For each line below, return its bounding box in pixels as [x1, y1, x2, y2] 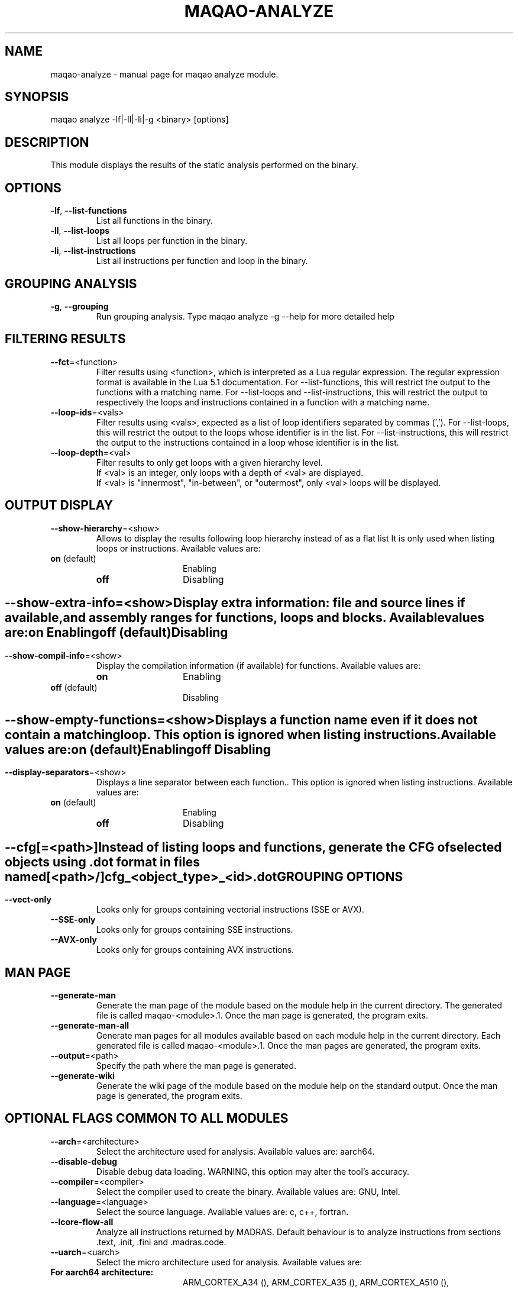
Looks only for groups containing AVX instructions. [96, 945, 294, 955]
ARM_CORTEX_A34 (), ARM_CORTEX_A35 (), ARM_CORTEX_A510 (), [183, 1277, 449, 1287]
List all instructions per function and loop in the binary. [96, 256, 308, 266]
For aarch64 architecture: [50, 1267, 154, 1277]
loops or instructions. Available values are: [96, 543, 261, 553]
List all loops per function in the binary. [96, 236, 248, 246]
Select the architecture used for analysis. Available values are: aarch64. [96, 1146, 375, 1156]
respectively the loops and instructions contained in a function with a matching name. [96, 397, 430, 407]
